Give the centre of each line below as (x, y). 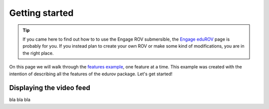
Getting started (41, 13)
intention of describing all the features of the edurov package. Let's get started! (91, 74)
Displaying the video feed (50, 88)
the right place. (38, 53)
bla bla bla (20, 100)
